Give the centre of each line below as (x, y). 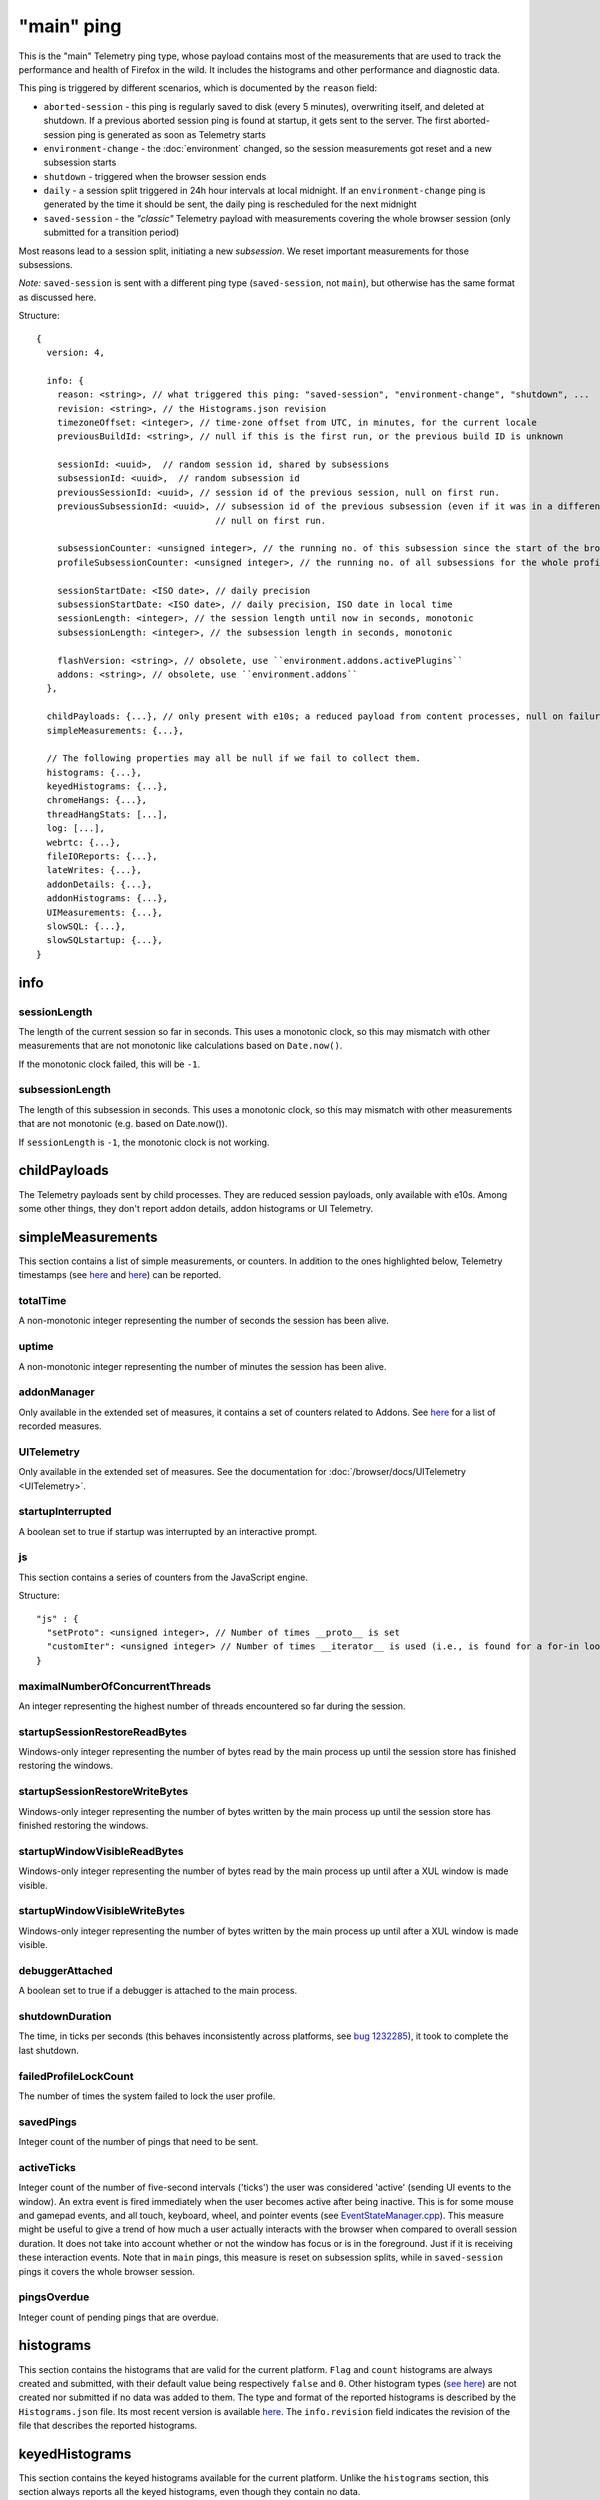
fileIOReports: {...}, (102, 856)
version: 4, (75, 352)
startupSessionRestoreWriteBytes (103, 1792)
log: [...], (75, 828)
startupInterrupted (65, 1512)
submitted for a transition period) (111, 232)
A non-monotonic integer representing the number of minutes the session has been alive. (202, 1366)
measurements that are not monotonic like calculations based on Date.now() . (180, 1046)
